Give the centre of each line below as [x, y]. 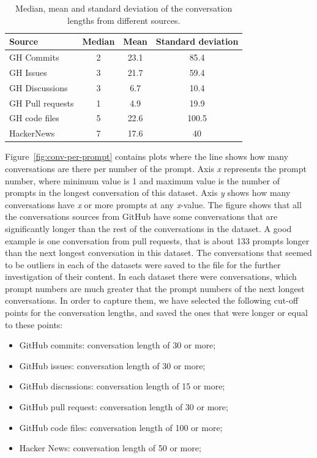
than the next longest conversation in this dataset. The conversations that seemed [158, 253]
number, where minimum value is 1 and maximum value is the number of [143, 180]
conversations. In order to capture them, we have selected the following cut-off [152, 300]
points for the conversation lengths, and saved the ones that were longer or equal [156, 313]
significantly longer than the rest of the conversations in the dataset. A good [148, 228]
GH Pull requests [42, 103]
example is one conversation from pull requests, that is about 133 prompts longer [157, 240]
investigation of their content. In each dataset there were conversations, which [151, 276]
